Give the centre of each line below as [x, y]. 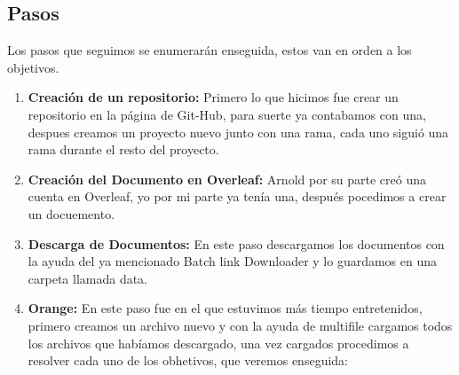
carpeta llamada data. [88, 278]
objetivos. [33, 67]
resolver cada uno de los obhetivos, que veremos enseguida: [188, 360]
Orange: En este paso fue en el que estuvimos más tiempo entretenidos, [225, 308]
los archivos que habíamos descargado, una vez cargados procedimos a [218, 343]
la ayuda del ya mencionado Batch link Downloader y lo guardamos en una [233, 261]
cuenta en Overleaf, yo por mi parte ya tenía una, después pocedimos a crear [237, 196]
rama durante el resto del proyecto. [123, 149]
